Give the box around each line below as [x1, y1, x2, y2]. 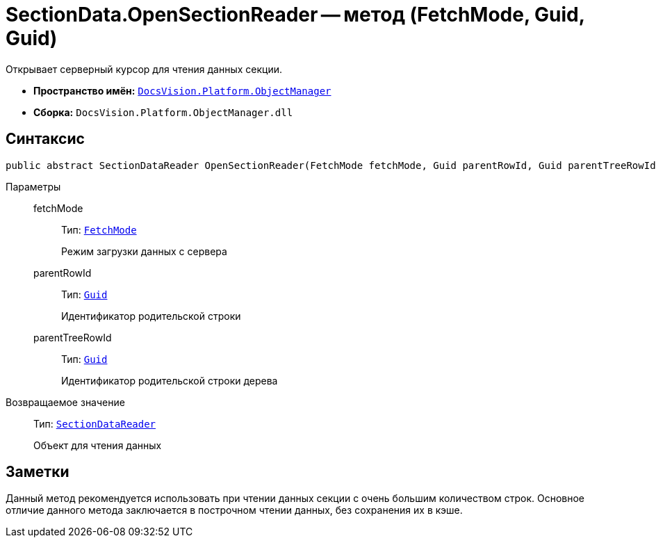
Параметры [6, 180, 61, 193]
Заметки [6, 463, 69, 481]
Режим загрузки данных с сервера [61, 245, 227, 257]
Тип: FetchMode [61, 223, 137, 236]
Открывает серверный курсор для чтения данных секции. [6, 63, 282, 75]
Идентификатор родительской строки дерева [61, 374, 278, 387]
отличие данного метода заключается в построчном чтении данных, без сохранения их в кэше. [6, 504, 463, 517]
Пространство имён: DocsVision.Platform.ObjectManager [33, 84, 331, 97]
